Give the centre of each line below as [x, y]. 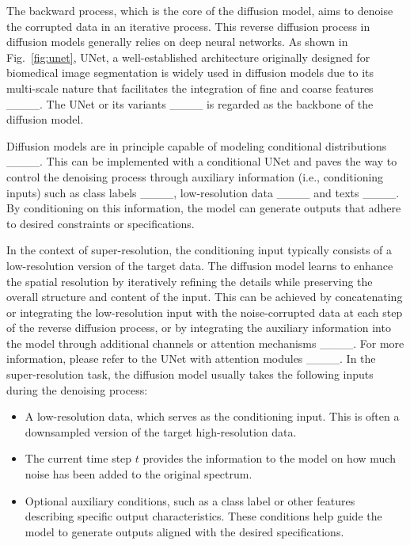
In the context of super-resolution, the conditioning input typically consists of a [199, 250]
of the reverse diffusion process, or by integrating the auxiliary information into [199, 328]
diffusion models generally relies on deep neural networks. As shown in [177, 42]
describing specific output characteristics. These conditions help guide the [203, 516]
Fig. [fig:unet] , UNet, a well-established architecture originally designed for [188, 57]
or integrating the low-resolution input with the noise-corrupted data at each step [205, 312]
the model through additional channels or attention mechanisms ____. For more [205, 343]
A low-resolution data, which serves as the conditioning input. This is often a [212, 416]
